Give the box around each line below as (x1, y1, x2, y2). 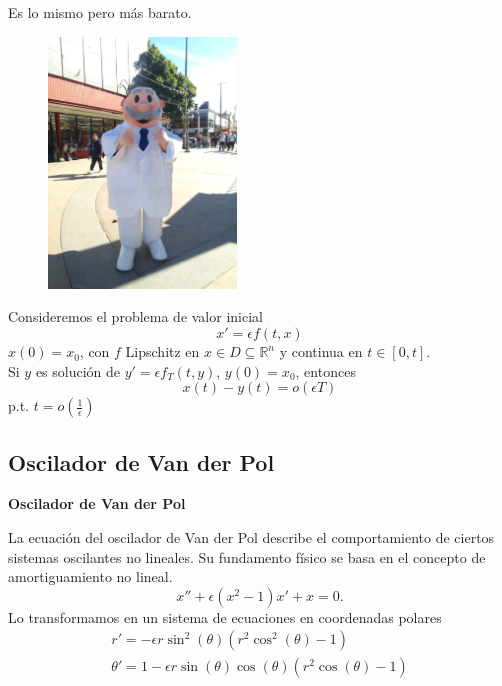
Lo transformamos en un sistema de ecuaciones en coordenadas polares (8, 606, 442, 627)
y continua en (279, 341, 363, 362)
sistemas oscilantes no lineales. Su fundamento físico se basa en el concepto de (8, 546, 486, 567)
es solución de (35, 360, 121, 381)
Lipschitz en (125, 341, 200, 362)
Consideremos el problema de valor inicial (8, 306, 263, 327)
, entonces (295, 360, 356, 381)
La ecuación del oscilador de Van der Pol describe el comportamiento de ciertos (8, 527, 495, 548)
